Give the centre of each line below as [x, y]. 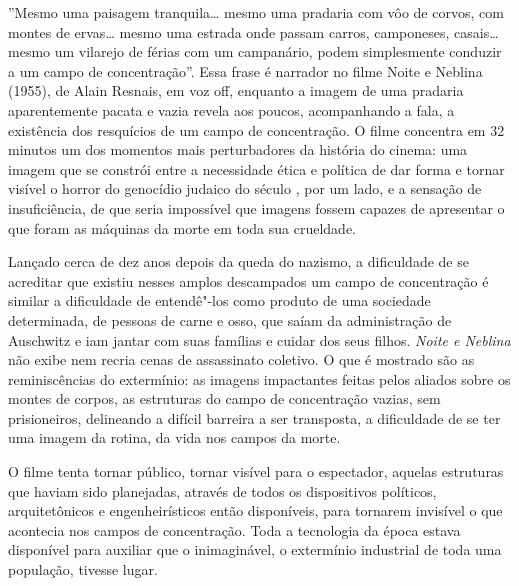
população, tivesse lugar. [83, 569]
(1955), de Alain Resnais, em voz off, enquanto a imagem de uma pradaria [236, 90]
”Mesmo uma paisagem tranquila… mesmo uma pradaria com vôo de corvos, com [256, 12]
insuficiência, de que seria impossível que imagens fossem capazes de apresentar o [256, 207]
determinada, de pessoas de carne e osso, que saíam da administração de [230, 319]
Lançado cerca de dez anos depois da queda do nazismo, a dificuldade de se [238, 261]
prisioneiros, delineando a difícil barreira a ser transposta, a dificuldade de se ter [254, 417]
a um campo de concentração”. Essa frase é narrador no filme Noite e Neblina [245, 70]
